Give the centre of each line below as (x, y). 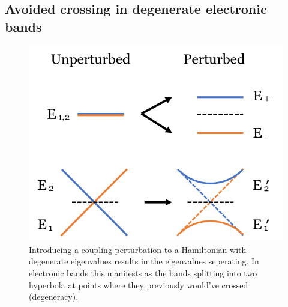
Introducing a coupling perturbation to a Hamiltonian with (138, 249)
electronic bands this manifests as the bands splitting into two (143, 272)
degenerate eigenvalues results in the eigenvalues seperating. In (144, 261)
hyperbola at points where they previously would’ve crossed (139, 284)
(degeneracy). (54, 296)
